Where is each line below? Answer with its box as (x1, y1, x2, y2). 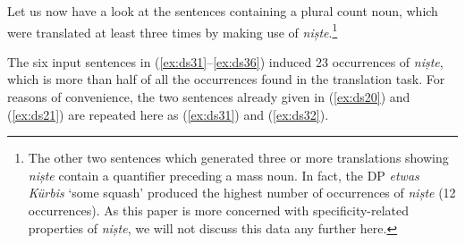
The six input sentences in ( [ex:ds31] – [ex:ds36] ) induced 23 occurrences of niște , (7, 52, 444, 71)
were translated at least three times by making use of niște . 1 (7, 20, 338, 41)
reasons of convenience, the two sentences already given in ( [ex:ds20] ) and (7, 88, 410, 106)
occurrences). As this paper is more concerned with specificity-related (28, 201, 410, 219)
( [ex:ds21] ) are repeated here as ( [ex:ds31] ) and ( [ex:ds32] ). (7, 105, 329, 123)
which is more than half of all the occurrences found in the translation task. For (7, 70, 445, 88)
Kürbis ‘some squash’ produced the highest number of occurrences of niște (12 (28, 183, 456, 202)
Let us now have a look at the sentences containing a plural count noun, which (7, 2, 438, 20)
